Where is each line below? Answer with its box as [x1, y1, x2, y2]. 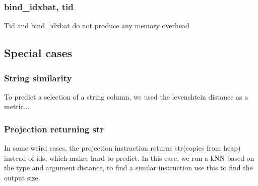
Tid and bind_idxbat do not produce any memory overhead [4, 20, 189, 31]
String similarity [4, 71, 72, 84]
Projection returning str [4, 122, 104, 135]
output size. [4, 172, 40, 182]
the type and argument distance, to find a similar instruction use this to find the [4, 162, 253, 173]
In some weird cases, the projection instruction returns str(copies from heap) [4, 143, 241, 153]
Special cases [4, 45, 73, 61]
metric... [4, 101, 30, 112]
